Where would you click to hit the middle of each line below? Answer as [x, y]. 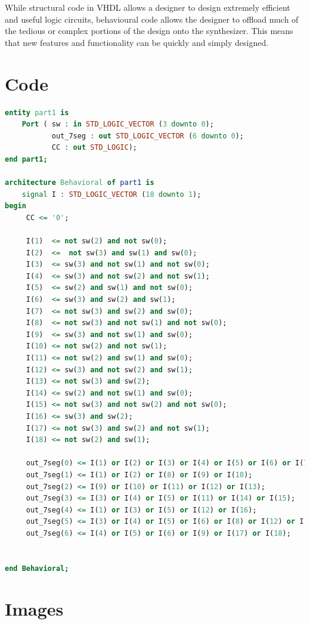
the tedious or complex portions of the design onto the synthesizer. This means [149, 31]
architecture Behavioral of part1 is [80, 183]
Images [34, 609]
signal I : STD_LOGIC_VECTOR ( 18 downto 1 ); [111, 194]
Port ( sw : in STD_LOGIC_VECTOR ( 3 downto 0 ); [118, 124]
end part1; [26, 159]
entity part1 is [37, 112]
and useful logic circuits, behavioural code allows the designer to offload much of [152, 19]
